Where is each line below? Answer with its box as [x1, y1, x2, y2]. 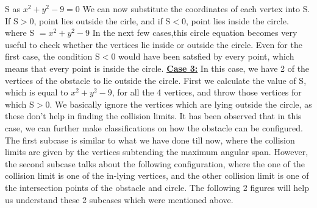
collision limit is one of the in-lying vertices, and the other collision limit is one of [5, 169, 309, 182]
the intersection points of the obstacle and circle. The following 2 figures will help [5, 181, 309, 193]
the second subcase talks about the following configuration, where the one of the [5, 157, 305, 170]
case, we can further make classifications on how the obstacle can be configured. [5, 121, 303, 134]
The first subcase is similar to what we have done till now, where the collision [5, 133, 295, 146]
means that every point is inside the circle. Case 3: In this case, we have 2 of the [5, 61, 310, 74]
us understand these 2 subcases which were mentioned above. [5, 193, 233, 206]
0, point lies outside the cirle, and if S [29, 14, 171, 27]
